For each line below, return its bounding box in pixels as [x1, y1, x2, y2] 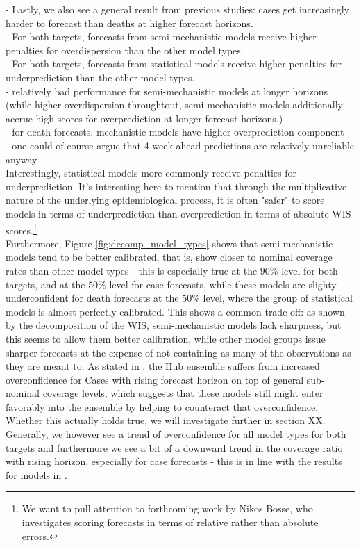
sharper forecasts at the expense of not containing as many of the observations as [6, 345, 351, 359]
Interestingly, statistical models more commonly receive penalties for [6, 165, 296, 180]
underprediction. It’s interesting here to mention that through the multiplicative [6, 179, 347, 193]
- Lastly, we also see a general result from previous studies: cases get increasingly [6, 2, 349, 16]
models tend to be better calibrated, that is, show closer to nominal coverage [6, 250, 333, 264]
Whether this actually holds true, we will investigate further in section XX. [6, 413, 326, 427]
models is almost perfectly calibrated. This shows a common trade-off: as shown [6, 304, 345, 318]
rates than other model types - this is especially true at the [6, 263, 258, 277]
